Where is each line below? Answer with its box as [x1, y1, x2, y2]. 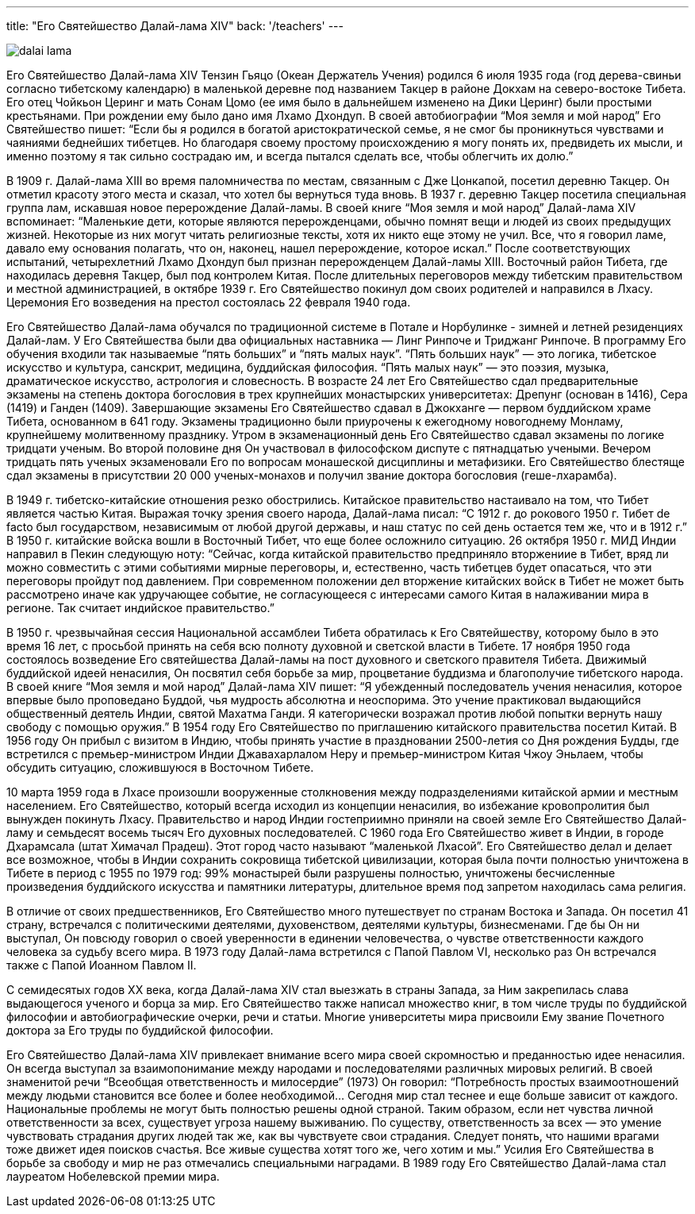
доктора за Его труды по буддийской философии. [6, 1023, 274, 1037]
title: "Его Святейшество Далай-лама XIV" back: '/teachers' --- [6, 19, 344, 33]
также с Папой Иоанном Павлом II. [6, 958, 197, 972]
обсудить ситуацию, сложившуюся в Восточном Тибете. [6, 761, 314, 774]
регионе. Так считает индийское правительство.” [6, 601, 275, 615]
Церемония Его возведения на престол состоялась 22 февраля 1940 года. [6, 295, 411, 309]
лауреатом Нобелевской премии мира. [6, 1170, 220, 1183]
